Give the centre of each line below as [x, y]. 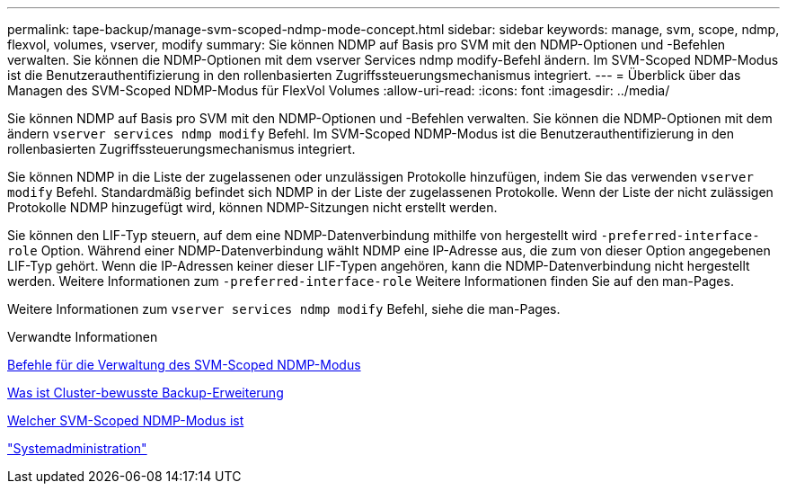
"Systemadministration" [77, 448]
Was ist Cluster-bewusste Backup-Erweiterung [146, 393]
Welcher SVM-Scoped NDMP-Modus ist [126, 420]
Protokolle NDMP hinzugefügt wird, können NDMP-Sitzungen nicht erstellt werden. [252, 207]
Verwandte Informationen [83, 337]
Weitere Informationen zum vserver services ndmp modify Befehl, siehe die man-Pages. [284, 309]
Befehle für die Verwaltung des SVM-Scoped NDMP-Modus [184, 365]
